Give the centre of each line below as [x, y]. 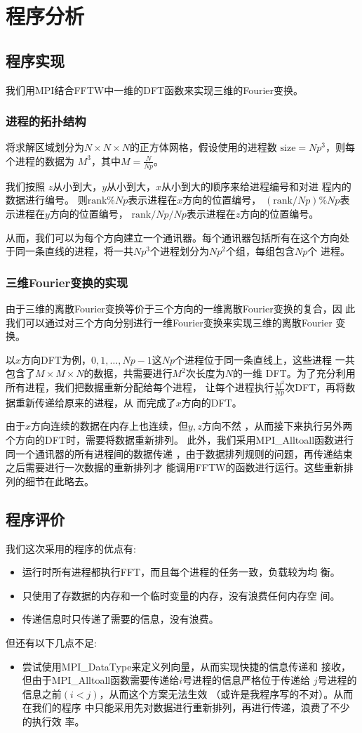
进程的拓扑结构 [46, 121]
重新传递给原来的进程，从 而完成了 [95, 402]
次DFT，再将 [315, 387]
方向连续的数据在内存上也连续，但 [110, 426]
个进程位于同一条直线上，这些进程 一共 [265, 359]
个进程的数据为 [40, 160]
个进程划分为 [179, 251]
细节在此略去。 [59, 481]
